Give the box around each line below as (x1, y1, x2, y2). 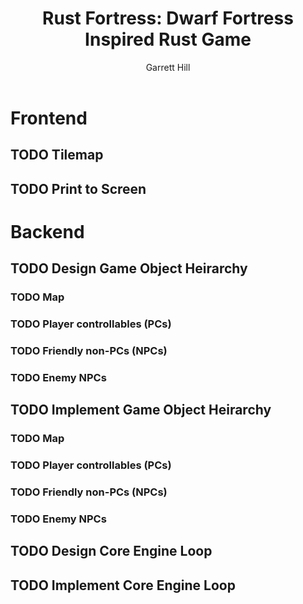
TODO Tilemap (10, 147, 104, 164)
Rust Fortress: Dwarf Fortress (42, 7, 294, 30)
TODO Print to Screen (10, 180, 147, 197)
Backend (10, 220, 85, 243)
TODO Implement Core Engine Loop (10, 577, 236, 594)
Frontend (10, 107, 88, 129)
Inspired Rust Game (84, 28, 252, 51)
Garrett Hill (145, 61, 191, 73)
